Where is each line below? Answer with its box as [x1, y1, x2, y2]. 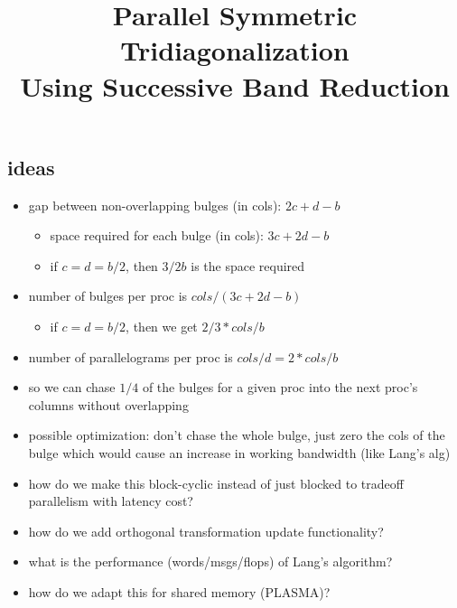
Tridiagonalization [120, 32, 350, 69]
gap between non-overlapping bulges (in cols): [28, 195, 282, 214]
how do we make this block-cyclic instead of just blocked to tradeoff [28, 473, 404, 492]
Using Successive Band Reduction [20, 67, 450, 104]
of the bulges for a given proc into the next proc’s [142, 378, 418, 397]
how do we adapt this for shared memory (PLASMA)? [28, 582, 331, 601]
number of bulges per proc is [28, 286, 188, 305]
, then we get [126, 316, 198, 335]
